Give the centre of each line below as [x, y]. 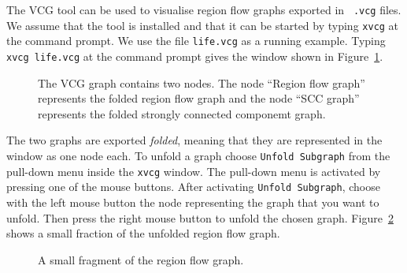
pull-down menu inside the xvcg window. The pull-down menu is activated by [194, 171]
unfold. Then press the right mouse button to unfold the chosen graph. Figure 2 [200, 217]
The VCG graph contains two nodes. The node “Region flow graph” [202, 82]
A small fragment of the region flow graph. [141, 259]
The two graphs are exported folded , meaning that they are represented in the [194, 140]
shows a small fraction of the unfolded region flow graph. [143, 233]
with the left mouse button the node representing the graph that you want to [193, 202]
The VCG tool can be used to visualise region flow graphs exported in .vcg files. [204, 9]
